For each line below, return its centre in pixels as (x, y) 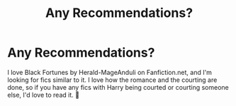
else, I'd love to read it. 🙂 (44, 95)
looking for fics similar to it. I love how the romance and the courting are (112, 80)
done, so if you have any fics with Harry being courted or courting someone (118, 87)
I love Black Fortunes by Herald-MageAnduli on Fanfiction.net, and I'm (110, 72)
